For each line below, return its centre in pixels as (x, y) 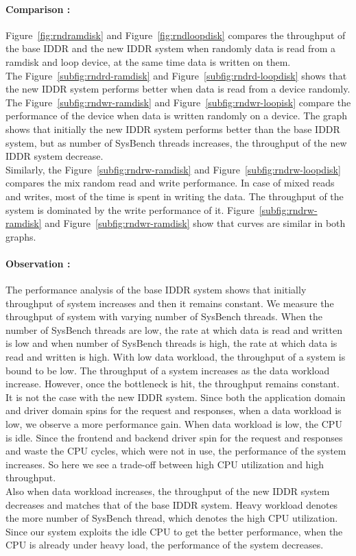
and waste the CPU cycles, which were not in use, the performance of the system (176, 451)
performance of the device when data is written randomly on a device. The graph (177, 116)
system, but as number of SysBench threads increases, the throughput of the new (176, 142)
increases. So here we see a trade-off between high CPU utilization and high (165, 464)
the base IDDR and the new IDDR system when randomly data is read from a (171, 48)
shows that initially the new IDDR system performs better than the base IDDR (173, 129)
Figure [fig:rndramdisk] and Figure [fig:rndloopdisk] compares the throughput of (176, 35)
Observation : (38, 263)
